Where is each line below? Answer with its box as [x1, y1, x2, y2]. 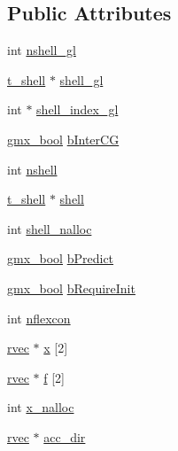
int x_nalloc [7, 398, 74, 416]
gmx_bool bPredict [7, 249, 114, 268]
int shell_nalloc [7, 219, 92, 237]
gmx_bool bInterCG [7, 129, 120, 148]
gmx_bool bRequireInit [7, 278, 135, 297]
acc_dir [43, 427, 86, 446]
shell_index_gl [36, 100, 119, 119]
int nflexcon [7, 308, 71, 327]
